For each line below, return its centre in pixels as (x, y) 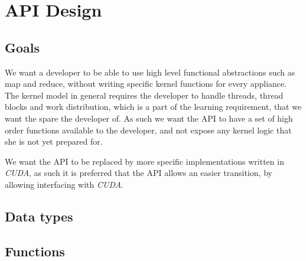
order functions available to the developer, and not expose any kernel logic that (148, 130)
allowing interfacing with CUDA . (64, 184)
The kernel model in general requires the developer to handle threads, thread (144, 95)
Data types (39, 216)
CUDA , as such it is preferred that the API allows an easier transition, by (139, 173)
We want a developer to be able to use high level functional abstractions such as (150, 72)
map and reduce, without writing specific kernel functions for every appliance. (146, 84)
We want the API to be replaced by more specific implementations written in (144, 161)
